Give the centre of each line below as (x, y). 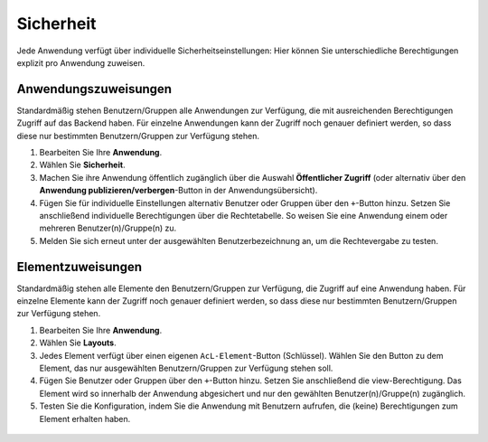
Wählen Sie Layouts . (78, 343)
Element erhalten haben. (85, 418)
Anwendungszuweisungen (94, 89)
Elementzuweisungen (80, 267)
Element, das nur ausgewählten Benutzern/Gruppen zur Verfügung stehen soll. (186, 368)
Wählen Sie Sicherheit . (82, 165)
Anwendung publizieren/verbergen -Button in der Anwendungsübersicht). (178, 191)
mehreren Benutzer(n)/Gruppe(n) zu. (108, 228)
